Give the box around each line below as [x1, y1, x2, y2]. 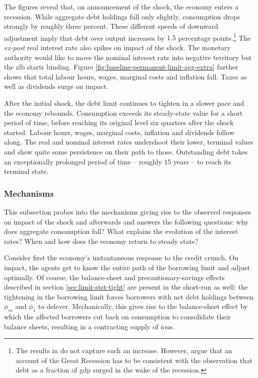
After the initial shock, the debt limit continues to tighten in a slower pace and [4, 98, 245, 108]
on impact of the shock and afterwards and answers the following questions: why [4, 216, 249, 227]
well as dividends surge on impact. [4, 81, 109, 91]
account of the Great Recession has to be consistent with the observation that [15, 355, 253, 365]
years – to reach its [173, 156, 232, 166]
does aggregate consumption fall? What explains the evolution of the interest [4, 226, 238, 236]
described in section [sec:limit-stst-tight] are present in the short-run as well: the [4, 282, 248, 292]
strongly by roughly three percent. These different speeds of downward [4, 21, 218, 31]
